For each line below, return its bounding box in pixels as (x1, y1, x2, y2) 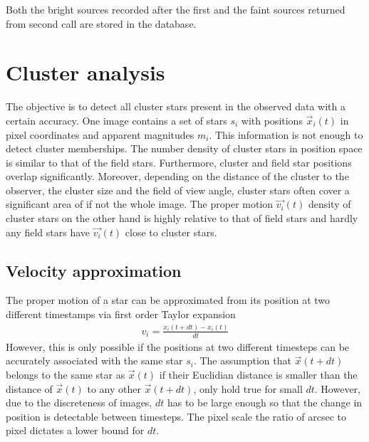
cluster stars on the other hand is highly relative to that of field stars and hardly (6, 211, 358, 226)
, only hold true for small (193, 381, 303, 396)
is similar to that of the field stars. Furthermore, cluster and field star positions (6, 154, 352, 169)
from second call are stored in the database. (6, 16, 197, 31)
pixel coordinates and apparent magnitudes (6, 127, 194, 142)
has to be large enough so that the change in (167, 395, 363, 410)
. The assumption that (193, 353, 291, 368)
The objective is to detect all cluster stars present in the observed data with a (6, 99, 345, 114)
